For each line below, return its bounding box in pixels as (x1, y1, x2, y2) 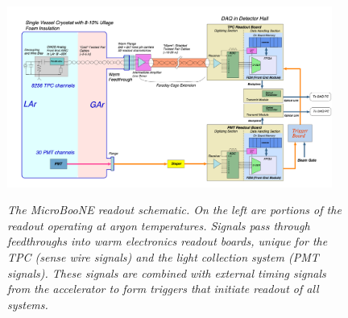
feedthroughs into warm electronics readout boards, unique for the (7, 233, 328, 250)
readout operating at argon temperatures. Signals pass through (7, 217, 310, 233)
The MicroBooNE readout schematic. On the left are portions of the (7, 201, 342, 218)
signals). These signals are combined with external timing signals (7, 264, 326, 281)
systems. (7, 295, 48, 312)
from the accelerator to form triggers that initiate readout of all (7, 280, 319, 297)
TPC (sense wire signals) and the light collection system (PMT (7, 248, 319, 265)
